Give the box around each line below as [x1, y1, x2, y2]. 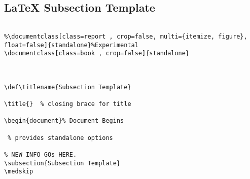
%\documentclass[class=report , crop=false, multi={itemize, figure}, [4, 32, 247, 40]
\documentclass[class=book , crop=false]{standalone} [4, 50, 190, 57]
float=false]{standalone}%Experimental [4, 41, 138, 49]
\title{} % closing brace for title [4, 100, 131, 108]
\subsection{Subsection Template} [4, 159, 121, 167]
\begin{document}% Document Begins [4, 117, 124, 125]
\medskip [4, 168, 33, 175]
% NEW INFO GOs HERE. [4, 151, 77, 159]
